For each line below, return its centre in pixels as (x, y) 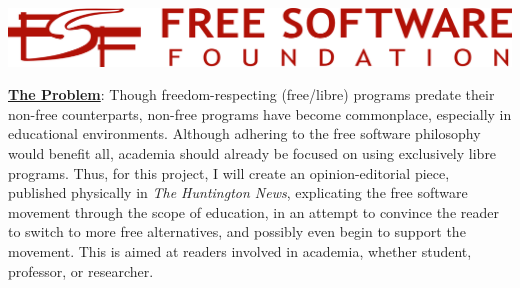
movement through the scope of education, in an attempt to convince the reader (253, 211)
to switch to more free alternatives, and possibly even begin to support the (237, 231)
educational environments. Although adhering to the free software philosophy (244, 133)
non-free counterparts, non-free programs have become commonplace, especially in (260, 113)
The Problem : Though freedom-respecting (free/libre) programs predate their (251, 94)
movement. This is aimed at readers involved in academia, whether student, (240, 250)
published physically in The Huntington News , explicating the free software (238, 192)
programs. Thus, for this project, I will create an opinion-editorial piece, (229, 172)
